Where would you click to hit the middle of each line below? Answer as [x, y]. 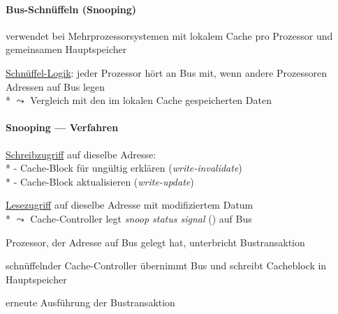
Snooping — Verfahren [62, 127]
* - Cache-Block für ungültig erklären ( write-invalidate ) [124, 168]
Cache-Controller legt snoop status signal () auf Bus [141, 218]
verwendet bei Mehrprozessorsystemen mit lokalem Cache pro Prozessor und [169, 35]
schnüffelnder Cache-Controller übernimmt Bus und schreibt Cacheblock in [166, 266]
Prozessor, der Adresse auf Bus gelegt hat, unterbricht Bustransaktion [155, 242]
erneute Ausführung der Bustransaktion [90, 302]
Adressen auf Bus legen [56, 86]
